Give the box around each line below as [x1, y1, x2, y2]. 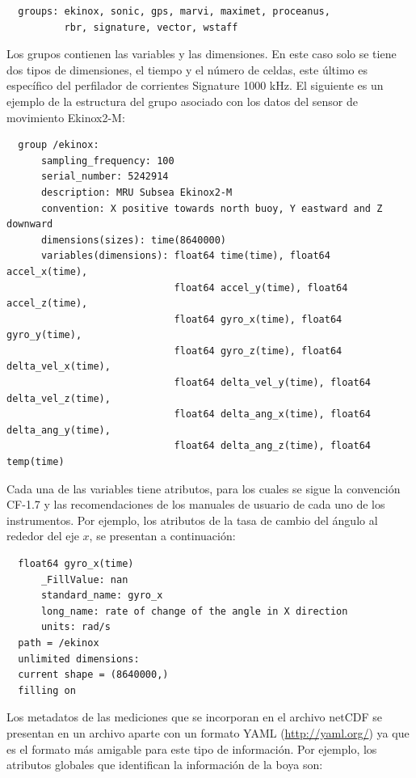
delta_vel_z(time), [6, 392, 111, 404]
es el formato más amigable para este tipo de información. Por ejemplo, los [6, 740, 377, 757]
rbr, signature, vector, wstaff [64, 21, 238, 33]
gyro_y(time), [6, 329, 82, 341]
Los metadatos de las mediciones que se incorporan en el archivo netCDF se [6, 708, 383, 725]
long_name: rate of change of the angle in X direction [40, 605, 348, 617]
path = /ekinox [18, 636, 99, 649]
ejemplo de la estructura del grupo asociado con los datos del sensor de [6, 92, 358, 109]
